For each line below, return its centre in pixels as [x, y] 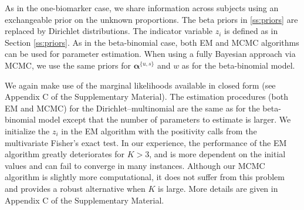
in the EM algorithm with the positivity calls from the [159, 131]
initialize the [27, 131]
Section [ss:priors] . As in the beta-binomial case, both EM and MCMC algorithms [152, 42]
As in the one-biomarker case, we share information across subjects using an [142, 8]
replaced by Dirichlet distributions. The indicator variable [109, 31]
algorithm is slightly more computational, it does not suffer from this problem [145, 177]
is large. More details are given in [218, 188]
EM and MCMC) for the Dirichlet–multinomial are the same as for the [132, 108]
